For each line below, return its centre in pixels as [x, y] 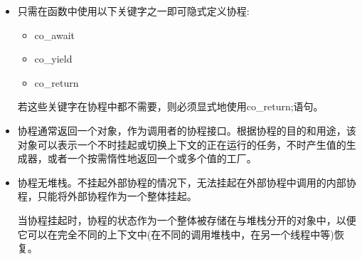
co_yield [53, 59]
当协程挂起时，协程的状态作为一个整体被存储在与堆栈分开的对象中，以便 [187, 220]
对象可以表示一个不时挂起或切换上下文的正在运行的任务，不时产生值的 [182, 144]
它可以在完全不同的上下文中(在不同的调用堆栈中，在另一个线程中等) [176, 234]
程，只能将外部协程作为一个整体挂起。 [107, 196]
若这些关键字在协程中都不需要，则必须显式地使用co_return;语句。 [170, 106]
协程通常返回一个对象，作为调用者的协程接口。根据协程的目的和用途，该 [187, 130]
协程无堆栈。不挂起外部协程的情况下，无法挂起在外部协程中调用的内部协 [187, 182]
